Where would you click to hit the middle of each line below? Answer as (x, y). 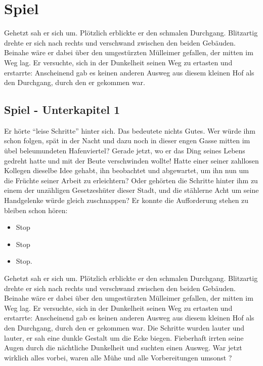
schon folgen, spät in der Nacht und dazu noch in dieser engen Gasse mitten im (127, 140)
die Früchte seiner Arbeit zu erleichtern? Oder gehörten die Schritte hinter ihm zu (131, 180)
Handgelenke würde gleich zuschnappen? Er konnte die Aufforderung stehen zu (126, 200)
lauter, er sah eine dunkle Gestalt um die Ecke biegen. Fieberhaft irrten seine (124, 337)
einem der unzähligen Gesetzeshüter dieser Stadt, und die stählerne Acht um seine (131, 190)
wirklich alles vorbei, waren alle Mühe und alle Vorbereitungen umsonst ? (118, 357)
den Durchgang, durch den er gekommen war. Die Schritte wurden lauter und (124, 327)
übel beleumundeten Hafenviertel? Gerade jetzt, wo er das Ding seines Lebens (125, 151)
